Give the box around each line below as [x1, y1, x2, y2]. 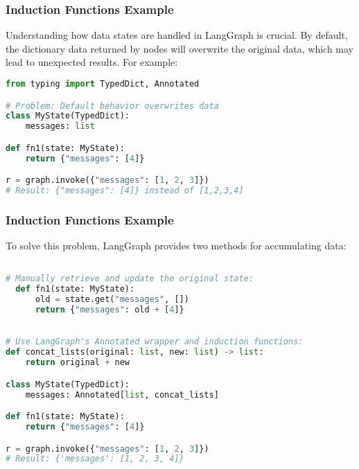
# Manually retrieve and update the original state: [6, 274, 254, 284]
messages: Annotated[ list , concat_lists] [25, 389, 219, 400]
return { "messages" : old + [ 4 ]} [35, 305, 184, 315]
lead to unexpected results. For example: [6, 55, 178, 69]
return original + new [25, 357, 130, 368]
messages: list [25, 121, 95, 132]
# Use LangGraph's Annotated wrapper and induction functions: [6, 337, 304, 347]
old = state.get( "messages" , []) [35, 294, 189, 305]
